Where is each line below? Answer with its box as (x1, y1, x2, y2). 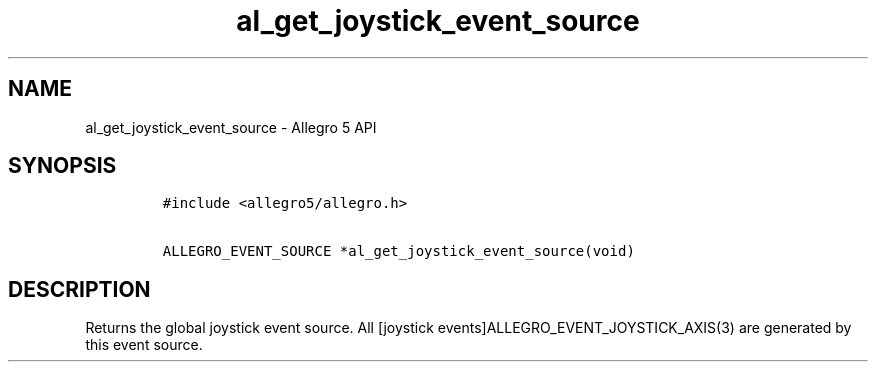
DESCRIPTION (8, 276, 151, 302)
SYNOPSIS (8, 153, 117, 179)
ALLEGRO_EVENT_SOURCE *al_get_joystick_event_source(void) (162, 243, 635, 260)
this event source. (85, 336, 203, 354)
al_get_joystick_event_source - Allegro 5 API (85, 118, 377, 136)
